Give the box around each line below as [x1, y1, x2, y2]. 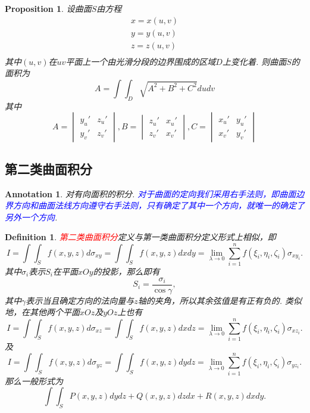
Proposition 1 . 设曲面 [5, 2, 92, 14]
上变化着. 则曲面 [222, 55, 287, 67]
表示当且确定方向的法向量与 [26, 294, 134, 306]
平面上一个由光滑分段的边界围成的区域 [65, 55, 216, 67]
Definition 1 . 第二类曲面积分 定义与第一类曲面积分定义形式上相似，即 [5, 231, 276, 243]
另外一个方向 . [5, 210, 58, 223]
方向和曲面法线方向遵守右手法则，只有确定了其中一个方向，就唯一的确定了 [12, 199, 305, 212]
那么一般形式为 [5, 374, 63, 387]
